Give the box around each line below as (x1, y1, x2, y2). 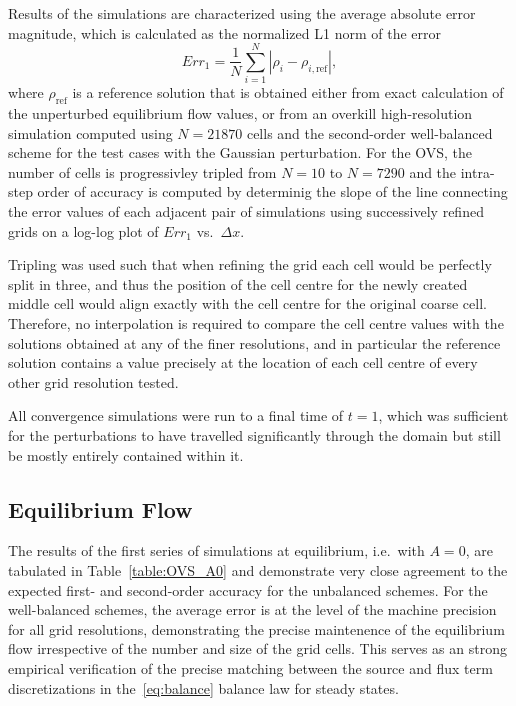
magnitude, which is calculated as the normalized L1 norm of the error (8, 22, 441, 43)
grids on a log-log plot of (8, 220, 159, 241)
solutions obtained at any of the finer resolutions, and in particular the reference (8, 332, 501, 353)
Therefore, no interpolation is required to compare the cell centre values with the (8, 313, 504, 334)
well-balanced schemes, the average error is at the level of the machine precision (8, 599, 497, 620)
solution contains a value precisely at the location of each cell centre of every (8, 352, 478, 373)
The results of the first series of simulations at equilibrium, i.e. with (8, 540, 425, 561)
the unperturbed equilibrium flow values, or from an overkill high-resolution (8, 103, 473, 124)
